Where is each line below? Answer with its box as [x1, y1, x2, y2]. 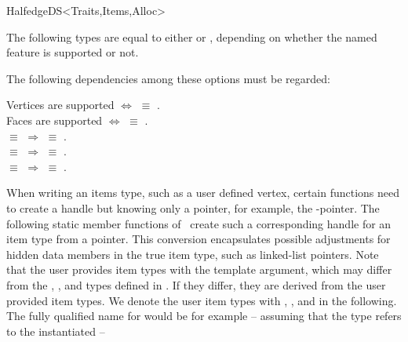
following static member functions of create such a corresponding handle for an [6, 215, 392, 231]
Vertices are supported [6, 96, 115, 113]
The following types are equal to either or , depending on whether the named [6, 28, 377, 45]
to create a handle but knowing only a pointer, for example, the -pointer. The [6, 199, 380, 216]
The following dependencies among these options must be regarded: [6, 70, 330, 86]
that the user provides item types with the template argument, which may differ [6, 261, 392, 278]
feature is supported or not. [6, 44, 139, 60]
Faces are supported [6, 111, 103, 128]
